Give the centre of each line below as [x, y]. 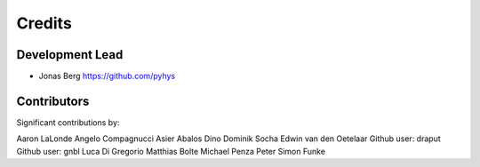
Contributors [53, 101]
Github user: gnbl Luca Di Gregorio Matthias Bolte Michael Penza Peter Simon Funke [171, 151]
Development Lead [70, 55]
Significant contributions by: [68, 122]
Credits [44, 23]
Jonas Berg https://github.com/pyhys [107, 76]
